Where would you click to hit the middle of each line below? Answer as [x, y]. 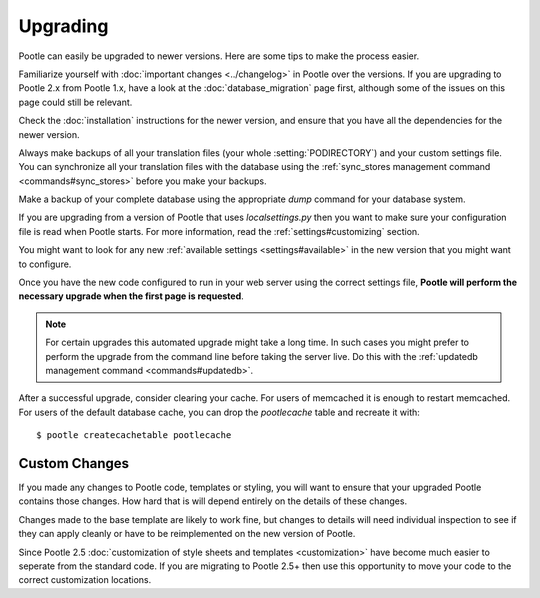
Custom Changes [74, 463]
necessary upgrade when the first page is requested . [131, 296]
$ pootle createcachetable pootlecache [134, 435]
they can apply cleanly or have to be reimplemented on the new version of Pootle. [187, 534]
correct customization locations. [85, 580]
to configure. [45, 264]
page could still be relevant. [75, 102]
